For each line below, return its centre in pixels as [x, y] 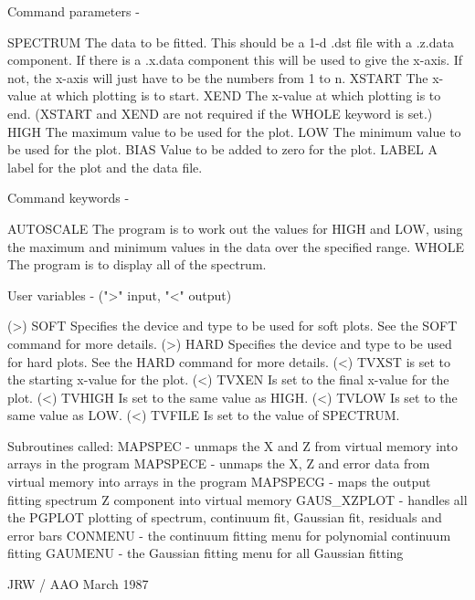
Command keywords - [69, 198]
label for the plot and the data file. [105, 167]
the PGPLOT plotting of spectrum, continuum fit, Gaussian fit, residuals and [225, 517]
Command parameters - [74, 11]
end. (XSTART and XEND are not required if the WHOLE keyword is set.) [220, 113]
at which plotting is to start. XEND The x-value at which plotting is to [241, 95]
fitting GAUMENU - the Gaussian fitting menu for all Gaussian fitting [206, 553]
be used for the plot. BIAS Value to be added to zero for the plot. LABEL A [222, 149]
